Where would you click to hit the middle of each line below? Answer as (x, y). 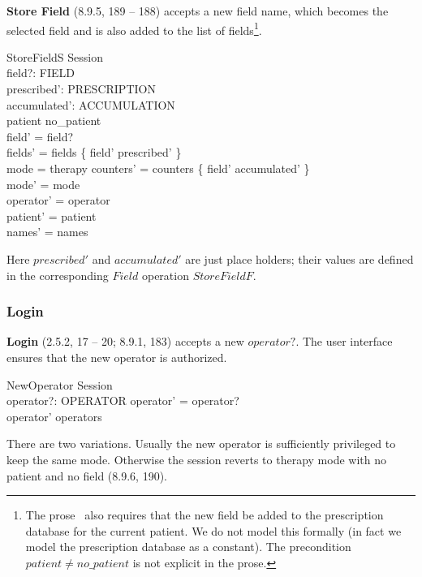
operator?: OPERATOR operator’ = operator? (123, 400)
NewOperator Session (60, 384)
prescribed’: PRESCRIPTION (81, 89)
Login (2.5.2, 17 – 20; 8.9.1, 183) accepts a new (125, 341)
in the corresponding (58, 275)
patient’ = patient (52, 215)
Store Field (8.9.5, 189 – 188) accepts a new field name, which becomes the (198, 11)
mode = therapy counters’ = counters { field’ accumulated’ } (158, 168)
